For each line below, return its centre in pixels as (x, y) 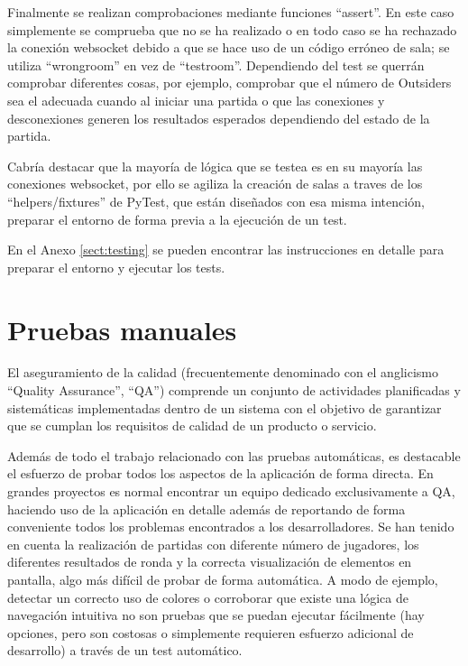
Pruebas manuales (122, 329)
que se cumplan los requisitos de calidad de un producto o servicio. (192, 425)
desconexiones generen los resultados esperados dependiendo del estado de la (219, 118)
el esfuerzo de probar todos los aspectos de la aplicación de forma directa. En (220, 473)
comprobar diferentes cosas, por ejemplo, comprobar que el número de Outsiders (229, 83)
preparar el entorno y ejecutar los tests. (116, 267)
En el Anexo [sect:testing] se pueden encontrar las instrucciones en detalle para (226, 250)
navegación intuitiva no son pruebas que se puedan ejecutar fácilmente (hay (216, 615)
